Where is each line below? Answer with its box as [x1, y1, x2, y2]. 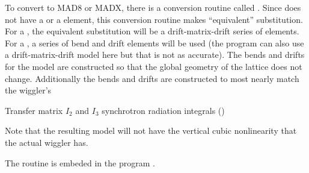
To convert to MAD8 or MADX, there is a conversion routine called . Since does [5, 1, 301, 13]
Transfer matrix [5, 104, 63, 116]
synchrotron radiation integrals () [102, 104, 225, 116]
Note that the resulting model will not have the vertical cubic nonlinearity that [5, 124, 297, 137]
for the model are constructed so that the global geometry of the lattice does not [5, 60, 302, 72]
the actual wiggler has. [5, 136, 88, 148]
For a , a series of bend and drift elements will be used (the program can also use [5, 36, 304, 49]
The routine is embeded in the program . [5, 156, 155, 169]
